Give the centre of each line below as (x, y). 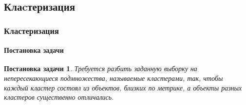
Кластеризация (31, 30)
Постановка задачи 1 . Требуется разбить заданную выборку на (101, 68)
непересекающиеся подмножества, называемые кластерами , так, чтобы (114, 78)
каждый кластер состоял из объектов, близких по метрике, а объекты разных (123, 87)
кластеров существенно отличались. (59, 97)
